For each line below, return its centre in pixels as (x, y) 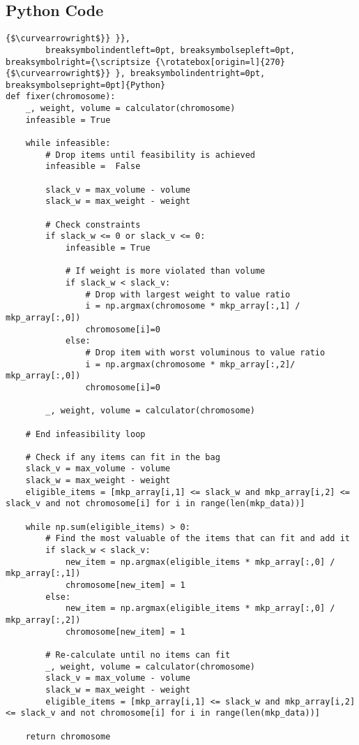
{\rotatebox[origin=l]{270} (220, 62)
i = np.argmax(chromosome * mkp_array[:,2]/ (190, 364)
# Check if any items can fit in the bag (123, 457)
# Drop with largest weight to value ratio (188, 294)
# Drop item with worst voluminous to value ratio (205, 352)
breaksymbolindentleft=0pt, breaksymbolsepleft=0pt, (170, 50)
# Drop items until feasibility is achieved (150, 155)
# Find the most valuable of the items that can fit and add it (198, 539)
